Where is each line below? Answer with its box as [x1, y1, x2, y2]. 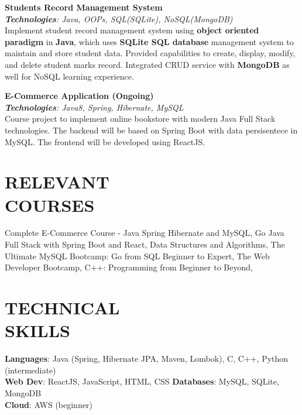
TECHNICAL [5, 296, 120, 319]
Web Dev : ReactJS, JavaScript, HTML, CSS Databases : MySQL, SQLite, [5, 375, 279, 387]
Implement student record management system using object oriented [5, 24, 259, 36]
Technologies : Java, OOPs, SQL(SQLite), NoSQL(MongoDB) [5, 12, 233, 25]
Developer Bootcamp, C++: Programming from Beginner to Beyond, [5, 261, 253, 273]
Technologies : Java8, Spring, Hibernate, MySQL [5, 101, 184, 113]
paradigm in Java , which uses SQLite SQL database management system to [5, 35, 294, 47]
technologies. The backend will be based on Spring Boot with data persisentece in [5, 124, 298, 136]
